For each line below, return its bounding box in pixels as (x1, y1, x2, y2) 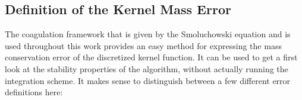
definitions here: (5, 86, 63, 98)
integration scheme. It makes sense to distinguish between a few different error (5, 74, 291, 86)
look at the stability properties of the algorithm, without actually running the (5, 62, 288, 75)
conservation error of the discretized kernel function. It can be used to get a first (5, 51, 298, 63)
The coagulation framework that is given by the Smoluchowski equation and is (5, 28, 291, 40)
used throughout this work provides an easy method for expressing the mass (5, 39, 282, 51)
